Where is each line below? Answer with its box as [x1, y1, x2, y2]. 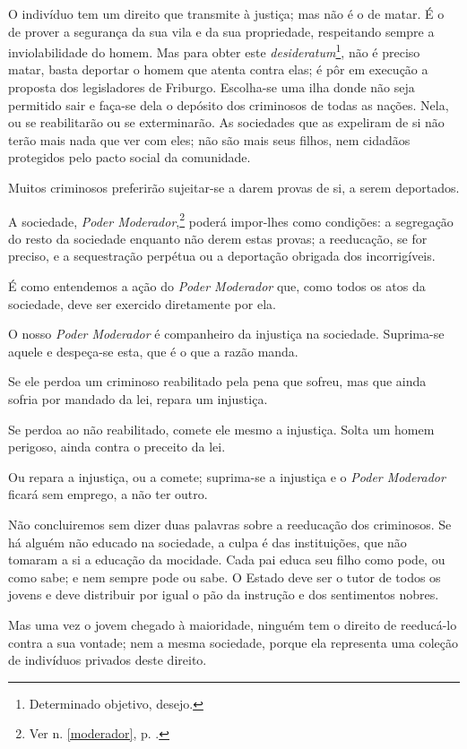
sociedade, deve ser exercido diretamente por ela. [8, 294, 276, 313]
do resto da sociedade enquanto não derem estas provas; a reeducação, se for [8, 228, 428, 247]
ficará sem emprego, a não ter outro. [8, 485, 208, 504]
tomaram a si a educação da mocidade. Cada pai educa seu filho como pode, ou [8, 550, 445, 569]
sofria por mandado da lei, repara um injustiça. [8, 390, 268, 408]
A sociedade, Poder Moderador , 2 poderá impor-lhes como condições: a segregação [8, 209, 454, 230]
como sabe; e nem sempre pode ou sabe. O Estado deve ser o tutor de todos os [8, 567, 441, 586]
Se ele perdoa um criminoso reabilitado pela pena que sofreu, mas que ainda [8, 372, 427, 391]
